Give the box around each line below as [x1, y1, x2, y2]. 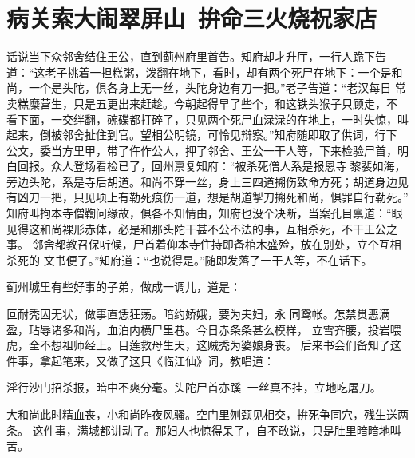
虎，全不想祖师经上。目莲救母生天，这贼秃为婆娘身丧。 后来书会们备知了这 [6, 337, 401, 353]
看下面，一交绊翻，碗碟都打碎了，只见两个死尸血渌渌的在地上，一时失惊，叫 [6, 110, 409, 127]
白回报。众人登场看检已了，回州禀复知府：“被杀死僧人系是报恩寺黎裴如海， [6, 157, 406, 174]
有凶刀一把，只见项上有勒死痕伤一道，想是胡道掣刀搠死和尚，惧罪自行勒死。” [6, 189, 409, 205]
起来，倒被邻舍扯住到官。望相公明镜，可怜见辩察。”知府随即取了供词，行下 [6, 126, 397, 143]
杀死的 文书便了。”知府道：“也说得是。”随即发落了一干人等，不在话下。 [6, 251, 373, 268]
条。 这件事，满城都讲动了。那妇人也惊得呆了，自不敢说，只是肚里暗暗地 [6, 421, 390, 438]
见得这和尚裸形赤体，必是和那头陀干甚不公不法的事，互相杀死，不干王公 [6, 220, 386, 237]
